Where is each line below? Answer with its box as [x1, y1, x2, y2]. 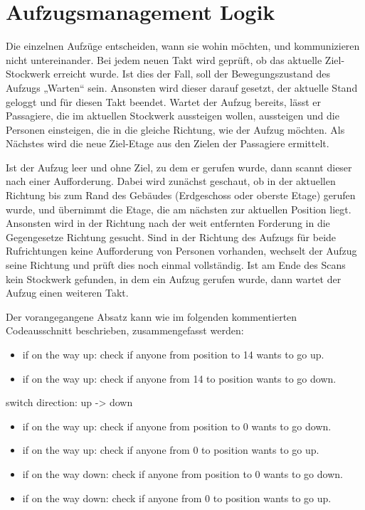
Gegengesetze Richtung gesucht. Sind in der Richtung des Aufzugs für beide [6, 229, 337, 244]
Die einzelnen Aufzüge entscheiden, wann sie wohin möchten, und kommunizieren [6, 38, 360, 53]
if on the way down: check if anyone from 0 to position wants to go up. [22, 490, 332, 505]
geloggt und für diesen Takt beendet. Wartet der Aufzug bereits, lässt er [6, 94, 322, 109]
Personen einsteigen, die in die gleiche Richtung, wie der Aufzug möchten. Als [6, 122, 345, 137]
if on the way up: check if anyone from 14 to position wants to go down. [22, 371, 337, 386]
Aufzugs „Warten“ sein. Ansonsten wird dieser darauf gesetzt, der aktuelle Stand [6, 80, 358, 95]
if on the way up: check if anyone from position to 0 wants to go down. [22, 418, 332, 433]
